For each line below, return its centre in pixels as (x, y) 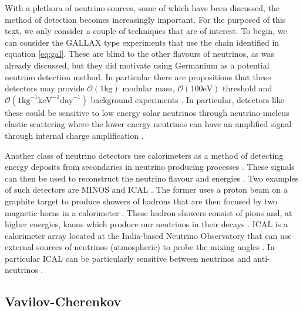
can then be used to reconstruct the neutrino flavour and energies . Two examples (152, 178)
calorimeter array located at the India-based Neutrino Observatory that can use (148, 235)
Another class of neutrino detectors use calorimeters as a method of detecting (144, 155)
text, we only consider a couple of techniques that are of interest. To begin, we (146, 31)
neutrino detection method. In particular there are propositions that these (138, 76)
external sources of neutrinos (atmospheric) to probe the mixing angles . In (140, 247)
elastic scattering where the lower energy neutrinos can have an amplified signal (148, 124)
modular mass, (149, 88)
